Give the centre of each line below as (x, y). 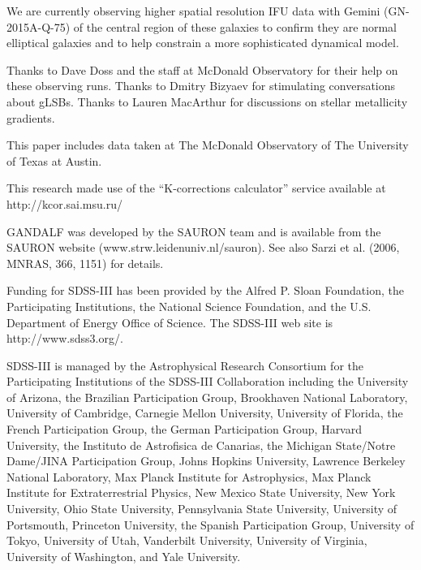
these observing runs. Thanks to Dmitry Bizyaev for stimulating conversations (201, 86)
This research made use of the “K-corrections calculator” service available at (196, 188)
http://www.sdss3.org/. (65, 338)
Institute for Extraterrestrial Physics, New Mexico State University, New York (201, 492)
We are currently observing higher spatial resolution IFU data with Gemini (193, 11)
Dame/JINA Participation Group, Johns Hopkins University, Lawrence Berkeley (206, 461)
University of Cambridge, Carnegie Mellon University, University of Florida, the (205, 413)
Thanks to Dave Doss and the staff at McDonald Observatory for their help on (202, 69)
